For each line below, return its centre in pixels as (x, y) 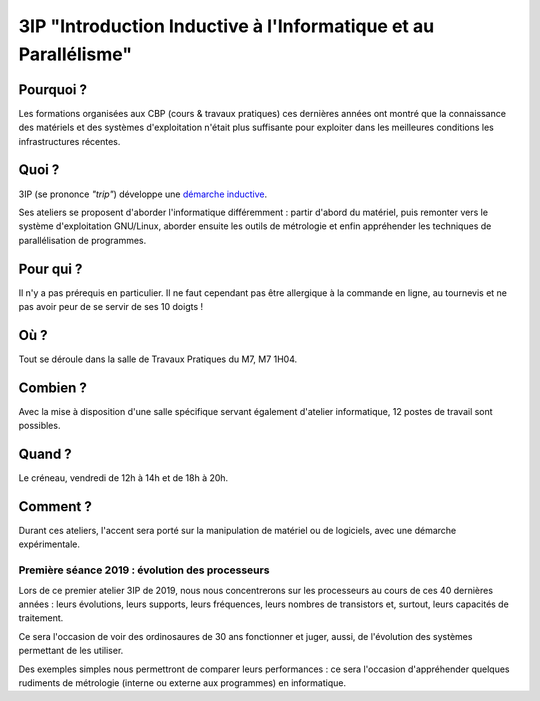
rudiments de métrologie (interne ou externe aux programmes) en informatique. (182, 682)
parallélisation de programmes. (82, 240)
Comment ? (55, 506)
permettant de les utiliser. (71, 651)
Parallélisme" (75, 54)
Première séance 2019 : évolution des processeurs (144, 570)
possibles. (39, 426)
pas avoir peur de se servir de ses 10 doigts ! (111, 307)
